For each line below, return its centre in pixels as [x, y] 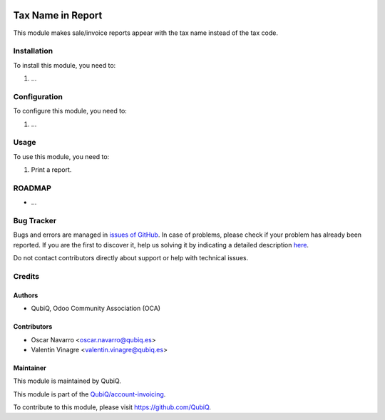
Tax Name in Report [58, 15]
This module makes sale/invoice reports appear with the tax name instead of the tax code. [145, 33]
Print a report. [51, 170]
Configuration [38, 96]
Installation [33, 51]
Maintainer [30, 368]
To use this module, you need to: [61, 156]
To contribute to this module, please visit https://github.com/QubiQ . [112, 407]
